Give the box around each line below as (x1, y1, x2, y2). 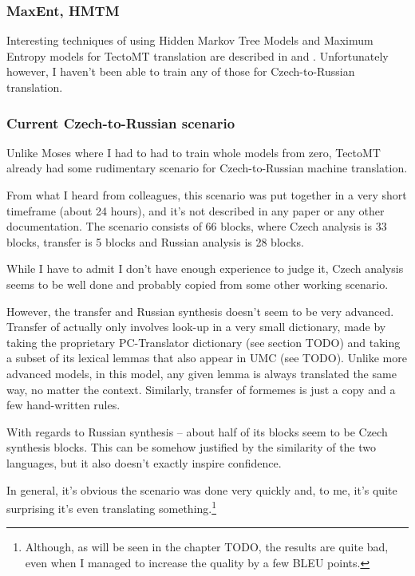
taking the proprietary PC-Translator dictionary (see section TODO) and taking (6, 333, 401, 350)
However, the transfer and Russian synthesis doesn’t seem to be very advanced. (6, 302, 394, 319)
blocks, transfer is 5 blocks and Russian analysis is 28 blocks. (6, 233, 304, 250)
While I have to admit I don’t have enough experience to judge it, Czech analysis (6, 260, 404, 277)
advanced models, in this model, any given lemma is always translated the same (6, 365, 397, 381)
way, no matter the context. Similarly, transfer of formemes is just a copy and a (6, 381, 396, 397)
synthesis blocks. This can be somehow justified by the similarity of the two (6, 439, 377, 456)
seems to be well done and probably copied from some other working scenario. (6, 275, 389, 292)
